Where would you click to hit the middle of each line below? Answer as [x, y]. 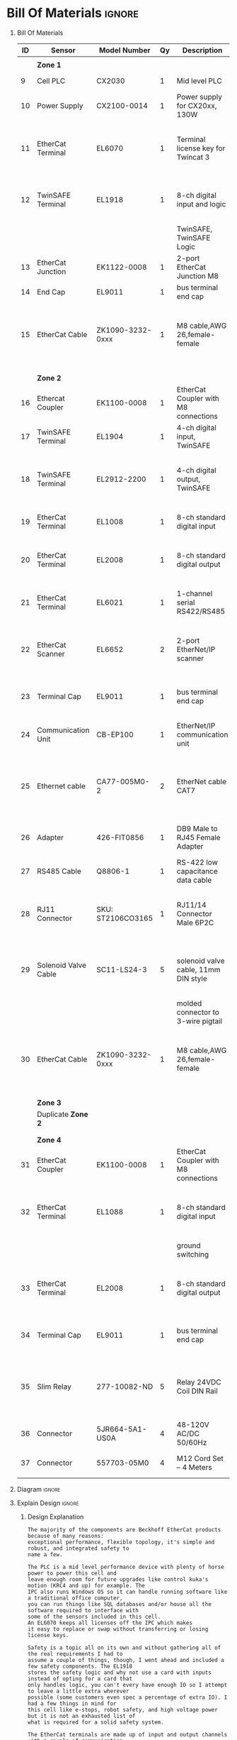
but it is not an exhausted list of [81, 1716]
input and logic [201, 204]
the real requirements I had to [75, 1654]
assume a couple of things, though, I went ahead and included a [126, 1660]
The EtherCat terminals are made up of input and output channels [127, 1734]
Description [202, 50]
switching [193, 1254]
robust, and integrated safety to [78, 1548]
